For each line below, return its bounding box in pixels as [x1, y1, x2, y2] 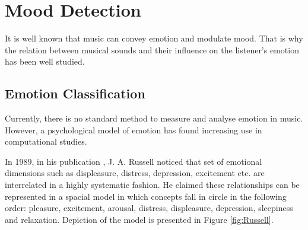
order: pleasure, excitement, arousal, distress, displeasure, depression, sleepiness [5, 202, 293, 214]
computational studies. [5, 135, 87, 148]
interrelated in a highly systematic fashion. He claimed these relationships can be [5, 178, 300, 191]
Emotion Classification [5, 84, 145, 103]
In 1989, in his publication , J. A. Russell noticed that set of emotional [5, 155, 262, 167]
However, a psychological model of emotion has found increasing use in [5, 123, 262, 136]
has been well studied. [5, 55, 85, 68]
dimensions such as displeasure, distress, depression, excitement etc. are [5, 167, 265, 179]
